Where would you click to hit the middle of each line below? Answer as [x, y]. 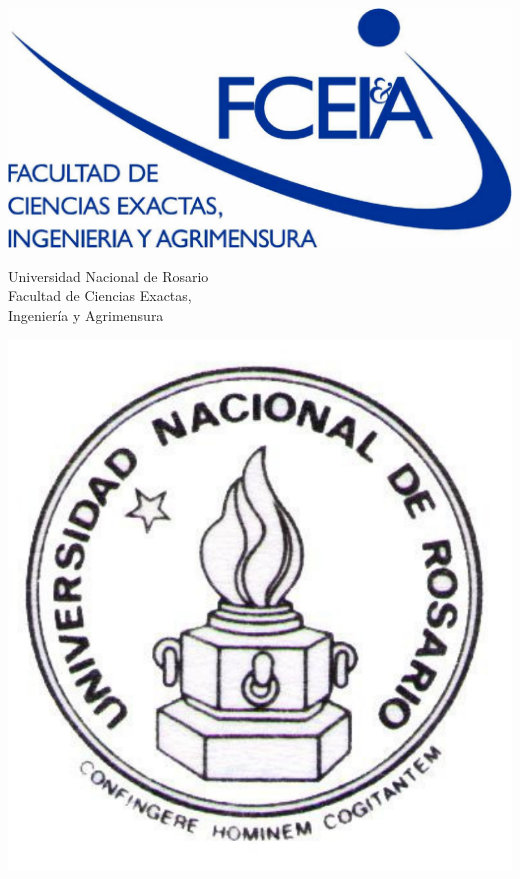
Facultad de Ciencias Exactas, [100, 295]
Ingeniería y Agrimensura [86, 314]
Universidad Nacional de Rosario [108, 275]
